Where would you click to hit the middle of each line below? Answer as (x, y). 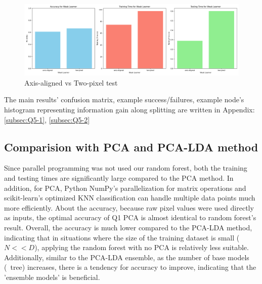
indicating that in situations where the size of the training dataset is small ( (122, 237)
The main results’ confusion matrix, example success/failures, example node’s (124, 99)
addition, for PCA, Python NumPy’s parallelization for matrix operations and (125, 188)
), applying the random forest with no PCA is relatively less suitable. (142, 247)
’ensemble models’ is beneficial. (52, 277)
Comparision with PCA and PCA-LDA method (131, 147)
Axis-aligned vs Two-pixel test (71, 82)
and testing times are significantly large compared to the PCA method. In (119, 177)
